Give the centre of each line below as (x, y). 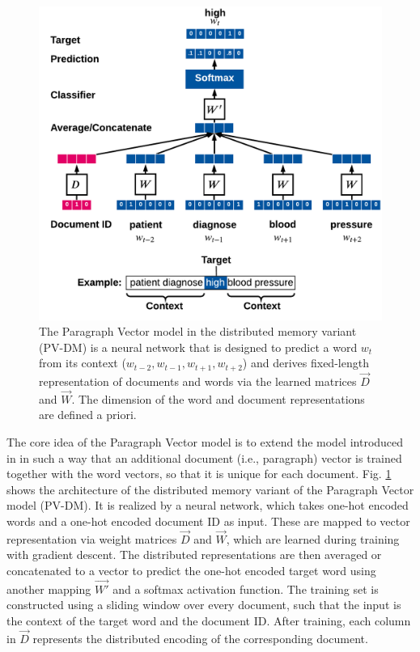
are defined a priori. (88, 415)
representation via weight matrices (92, 538)
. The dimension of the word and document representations (218, 398)
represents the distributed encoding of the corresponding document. (200, 638)
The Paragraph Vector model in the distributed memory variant (198, 331)
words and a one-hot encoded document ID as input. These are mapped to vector (208, 521)
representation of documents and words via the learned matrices (198, 381)
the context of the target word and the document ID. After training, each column (209, 620)
